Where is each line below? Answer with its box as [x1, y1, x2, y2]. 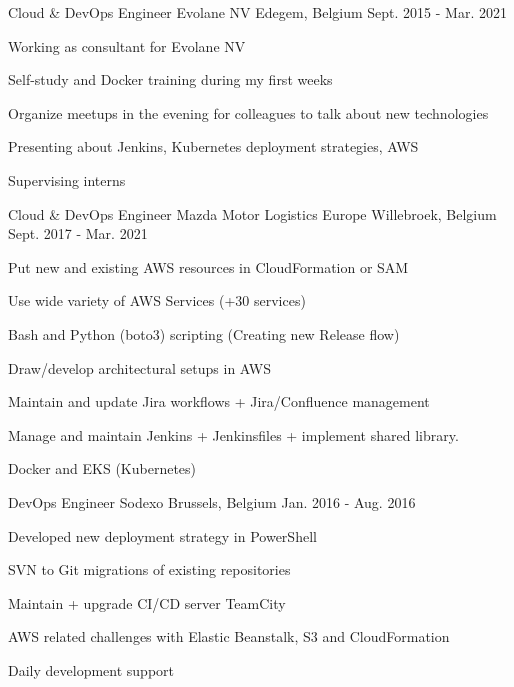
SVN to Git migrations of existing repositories [8, 559, 291, 580]
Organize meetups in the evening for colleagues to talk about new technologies [8, 102, 489, 123]
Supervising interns [8, 169, 126, 190]
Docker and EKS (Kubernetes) [8, 458, 197, 479]
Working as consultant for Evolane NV [8, 35, 246, 56]
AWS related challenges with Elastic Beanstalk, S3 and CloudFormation [8, 626, 450, 647]
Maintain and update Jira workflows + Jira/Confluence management [8, 391, 430, 412]
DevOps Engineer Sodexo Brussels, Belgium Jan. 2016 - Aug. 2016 [8, 491, 416, 512]
